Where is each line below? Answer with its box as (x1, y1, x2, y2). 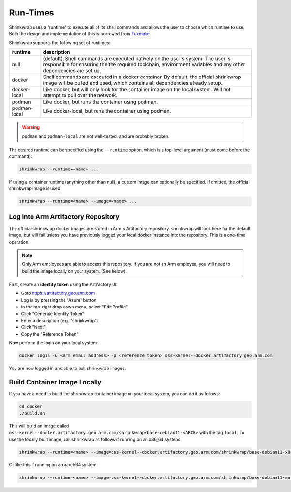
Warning (22, 124, 40, 130)
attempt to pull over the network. (43, 92, 118, 99)
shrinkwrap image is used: (9, 185, 62, 191)
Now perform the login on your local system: (9, 340, 98, 346)
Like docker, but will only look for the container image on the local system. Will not (43, 86, 231, 92)
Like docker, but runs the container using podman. (43, 98, 158, 105)
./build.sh (19, 411, 45, 416)
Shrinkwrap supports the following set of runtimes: (9, 40, 111, 46)
